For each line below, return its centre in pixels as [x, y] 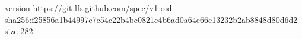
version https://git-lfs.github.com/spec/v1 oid [88, 8]
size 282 [19, 31]
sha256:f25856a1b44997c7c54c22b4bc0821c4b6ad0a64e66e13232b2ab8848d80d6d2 [151, 19]
